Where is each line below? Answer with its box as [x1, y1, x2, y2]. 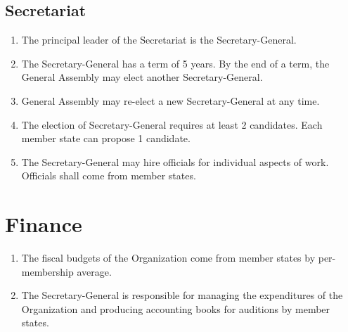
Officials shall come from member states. [21, 168, 196, 183]
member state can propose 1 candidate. [21, 131, 191, 146]
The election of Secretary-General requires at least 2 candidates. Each [21, 117, 323, 132]
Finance [5, 210, 82, 238]
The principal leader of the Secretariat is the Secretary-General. [21, 32, 297, 47]
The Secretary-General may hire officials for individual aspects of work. [21, 154, 329, 169]
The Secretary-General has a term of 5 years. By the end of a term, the [21, 56, 330, 70]
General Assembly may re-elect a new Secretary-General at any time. [21, 93, 320, 108]
